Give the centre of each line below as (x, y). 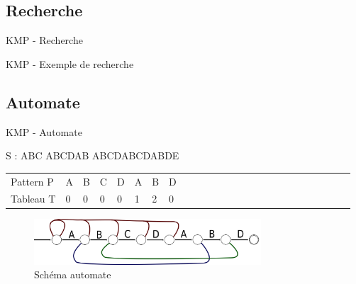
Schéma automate (73, 274)
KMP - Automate (44, 131)
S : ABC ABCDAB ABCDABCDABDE (93, 155)
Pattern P (32, 181)
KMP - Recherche (44, 40)
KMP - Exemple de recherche (70, 63)
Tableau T (33, 199)
